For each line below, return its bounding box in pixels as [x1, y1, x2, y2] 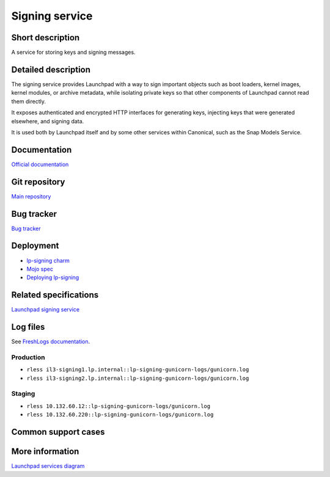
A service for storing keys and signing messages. [11, 49, 136, 56]
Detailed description [11, 64, 91, 75]
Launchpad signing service [11, 306, 79, 313]
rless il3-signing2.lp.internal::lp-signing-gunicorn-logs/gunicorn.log [26, 374, 249, 382]
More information [11, 446, 79, 457]
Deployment [11, 241, 59, 251]
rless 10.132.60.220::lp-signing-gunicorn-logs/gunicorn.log [26, 411, 214, 418]
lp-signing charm [26, 257, 70, 264]
